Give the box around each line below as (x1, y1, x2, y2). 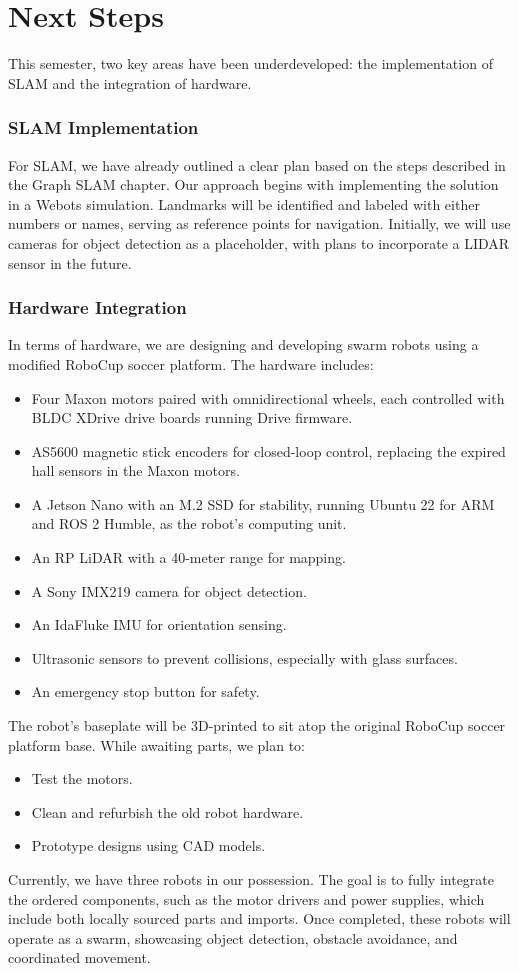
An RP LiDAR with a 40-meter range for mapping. (31, 547, 346, 568)
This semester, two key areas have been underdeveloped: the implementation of (8, 53, 493, 74)
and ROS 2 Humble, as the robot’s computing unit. (31, 513, 347, 534)
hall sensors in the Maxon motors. (31, 460, 240, 481)
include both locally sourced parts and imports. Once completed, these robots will (8, 908, 511, 929)
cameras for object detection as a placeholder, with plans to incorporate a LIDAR (8, 232, 510, 253)
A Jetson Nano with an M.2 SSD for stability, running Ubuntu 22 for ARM (31, 493, 495, 514)
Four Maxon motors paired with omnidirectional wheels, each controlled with (31, 387, 505, 408)
